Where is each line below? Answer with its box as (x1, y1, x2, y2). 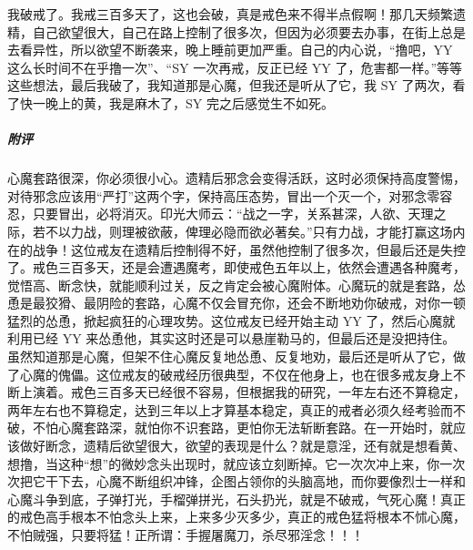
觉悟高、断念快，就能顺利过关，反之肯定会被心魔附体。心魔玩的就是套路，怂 (7, 275, 466, 294)
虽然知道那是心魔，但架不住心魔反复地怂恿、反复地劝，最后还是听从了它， (7, 347, 453, 366)
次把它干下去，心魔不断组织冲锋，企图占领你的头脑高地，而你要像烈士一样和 (7, 472, 466, 491)
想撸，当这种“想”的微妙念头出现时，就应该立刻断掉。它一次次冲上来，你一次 (7, 453, 466, 473)
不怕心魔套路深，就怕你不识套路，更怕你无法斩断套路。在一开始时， (32, 418, 440, 437)
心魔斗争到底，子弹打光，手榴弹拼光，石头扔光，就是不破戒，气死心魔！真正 (7, 489, 466, 508)
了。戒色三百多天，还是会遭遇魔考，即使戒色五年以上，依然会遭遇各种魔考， (7, 258, 466, 277)
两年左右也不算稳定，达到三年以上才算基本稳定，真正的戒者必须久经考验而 (7, 400, 453, 419)
